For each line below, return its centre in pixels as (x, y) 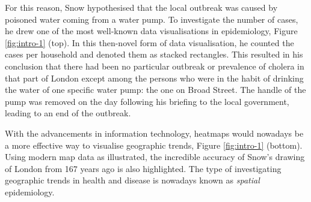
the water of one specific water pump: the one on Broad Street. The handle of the (155, 90)
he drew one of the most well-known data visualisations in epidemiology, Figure (151, 31)
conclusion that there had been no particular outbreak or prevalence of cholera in (155, 66)
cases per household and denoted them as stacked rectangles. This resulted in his (154, 54)
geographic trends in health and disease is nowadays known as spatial (132, 180)
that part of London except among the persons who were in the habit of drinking (154, 78)
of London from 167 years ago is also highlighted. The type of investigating (143, 168)
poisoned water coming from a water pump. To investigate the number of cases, (152, 19)
